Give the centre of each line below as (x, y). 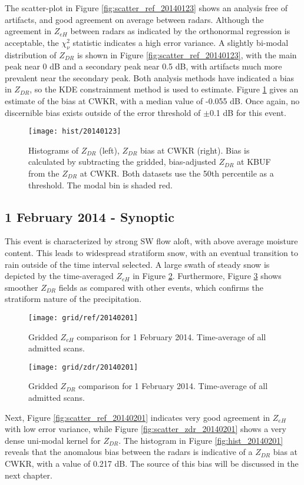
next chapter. (29, 475)
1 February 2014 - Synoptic (90, 216)
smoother (22, 287)
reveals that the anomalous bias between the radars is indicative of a (129, 452)
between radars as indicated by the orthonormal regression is (180, 31)
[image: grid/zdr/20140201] (83, 367)
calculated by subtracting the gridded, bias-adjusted (122, 162)
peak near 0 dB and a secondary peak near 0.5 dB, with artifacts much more (143, 66)
